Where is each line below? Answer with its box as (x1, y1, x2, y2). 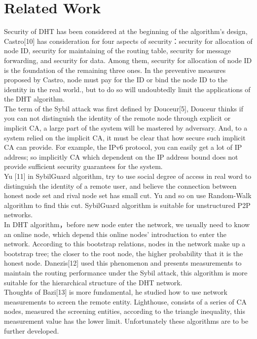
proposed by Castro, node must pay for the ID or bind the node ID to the (4, 74, 228, 85)
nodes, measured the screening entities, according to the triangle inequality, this (4, 306, 245, 316)
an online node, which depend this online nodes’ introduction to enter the (4, 229, 227, 239)
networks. (4, 209, 33, 220)
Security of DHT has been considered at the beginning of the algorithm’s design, (4, 26, 248, 36)
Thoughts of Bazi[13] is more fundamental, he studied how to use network (4, 287, 227, 297)
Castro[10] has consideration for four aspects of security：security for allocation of (4, 35, 253, 46)
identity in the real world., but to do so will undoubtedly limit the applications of (4, 84, 251, 94)
